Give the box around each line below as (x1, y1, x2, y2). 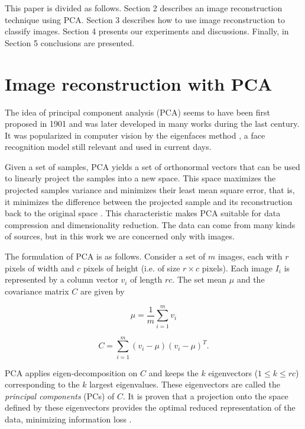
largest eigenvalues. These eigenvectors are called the (89, 378, 280, 390)
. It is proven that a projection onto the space (122, 389, 288, 402)
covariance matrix (5, 284, 69, 297)
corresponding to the (5, 378, 80, 390)
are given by (80, 284, 125, 297)
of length (130, 273, 163, 286)
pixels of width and (5, 261, 74, 274)
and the (236, 273, 265, 286)
